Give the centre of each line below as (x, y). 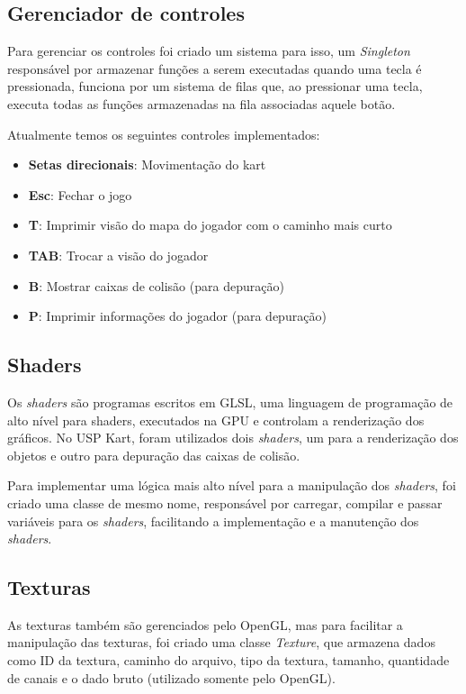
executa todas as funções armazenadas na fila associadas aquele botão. (202, 103)
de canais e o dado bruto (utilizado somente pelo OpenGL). (171, 677)
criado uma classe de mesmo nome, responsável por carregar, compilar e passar (225, 502)
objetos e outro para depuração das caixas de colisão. (154, 455)
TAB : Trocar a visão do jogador (118, 255)
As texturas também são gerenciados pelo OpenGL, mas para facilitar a (205, 624)
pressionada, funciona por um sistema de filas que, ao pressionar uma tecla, (215, 86)
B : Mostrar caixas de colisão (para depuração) (156, 285)
